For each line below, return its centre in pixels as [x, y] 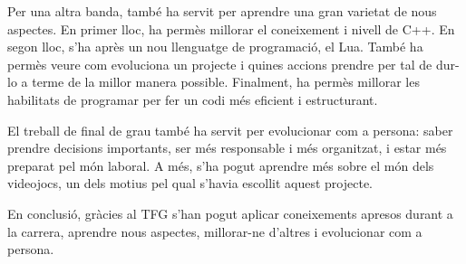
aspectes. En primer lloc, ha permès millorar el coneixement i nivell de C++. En [231, 28]
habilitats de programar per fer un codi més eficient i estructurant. [193, 99]
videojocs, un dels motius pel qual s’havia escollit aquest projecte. [190, 183]
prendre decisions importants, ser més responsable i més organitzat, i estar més [227, 148]
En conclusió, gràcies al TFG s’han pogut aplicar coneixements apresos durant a [230, 213]
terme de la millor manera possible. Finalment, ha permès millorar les [226, 82]
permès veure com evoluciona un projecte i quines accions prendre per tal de [220, 64]
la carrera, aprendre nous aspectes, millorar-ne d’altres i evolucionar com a [215, 231]
